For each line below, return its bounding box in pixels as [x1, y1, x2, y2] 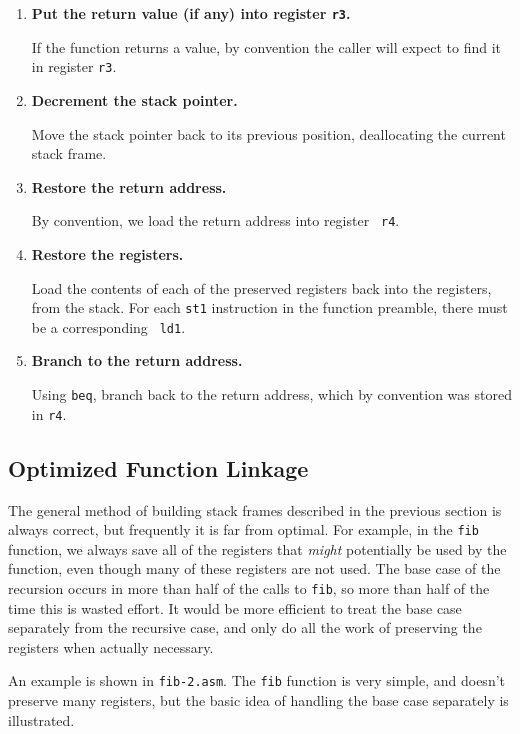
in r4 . [31, 403, 67, 424]
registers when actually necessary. [8, 636, 214, 657]
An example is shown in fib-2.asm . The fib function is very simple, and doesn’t [8, 670, 506, 691]
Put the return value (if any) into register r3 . [31, 3, 351, 23]
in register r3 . [31, 56, 117, 77]
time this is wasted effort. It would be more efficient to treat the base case [8, 597, 462, 618]
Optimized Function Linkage [8, 452, 309, 483]
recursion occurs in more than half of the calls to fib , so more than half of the [8, 577, 490, 598]
